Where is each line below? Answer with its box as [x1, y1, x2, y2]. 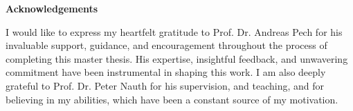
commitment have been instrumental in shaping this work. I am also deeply [6, 65, 326, 79]
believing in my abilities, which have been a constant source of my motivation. [6, 92, 338, 106]
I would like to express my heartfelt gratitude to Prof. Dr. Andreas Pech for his [6, 24, 343, 39]
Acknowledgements [6, 1, 98, 15]
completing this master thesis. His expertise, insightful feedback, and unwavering [6, 51, 348, 65]
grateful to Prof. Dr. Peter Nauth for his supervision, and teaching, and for [6, 78, 325, 92]
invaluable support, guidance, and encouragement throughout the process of [6, 38, 327, 52]
